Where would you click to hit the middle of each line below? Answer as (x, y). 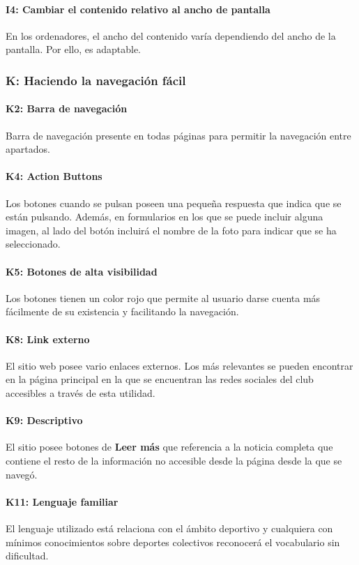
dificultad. (27, 556)
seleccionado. (33, 244)
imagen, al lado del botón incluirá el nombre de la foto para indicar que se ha (171, 230)
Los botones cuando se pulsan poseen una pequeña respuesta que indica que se (174, 203)
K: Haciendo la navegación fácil (96, 80)
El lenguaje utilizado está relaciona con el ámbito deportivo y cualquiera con (169, 528)
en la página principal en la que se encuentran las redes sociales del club (160, 379)
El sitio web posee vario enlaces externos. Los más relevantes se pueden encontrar (179, 365)
